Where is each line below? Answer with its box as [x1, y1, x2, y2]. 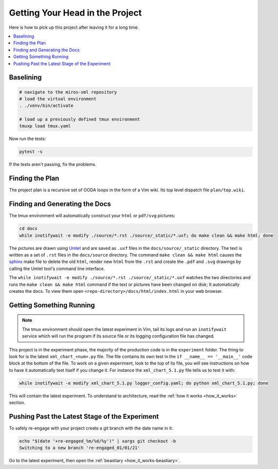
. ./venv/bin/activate [19, 103, 74, 108]
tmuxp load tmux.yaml [19, 123, 71, 129]
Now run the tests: [9, 136, 46, 142]
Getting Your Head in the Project [9, 7, 142, 18]
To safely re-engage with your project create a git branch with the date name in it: [9, 425, 173, 431]
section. [9, 400, 25, 406]
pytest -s [19, 149, 43, 155]
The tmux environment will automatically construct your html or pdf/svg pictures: [9, 213, 175, 219]
